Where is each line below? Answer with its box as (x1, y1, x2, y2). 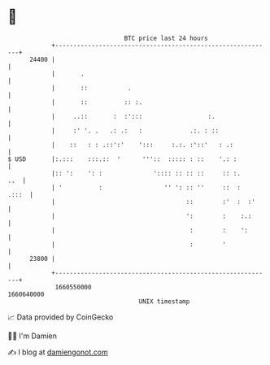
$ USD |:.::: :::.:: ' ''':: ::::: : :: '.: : (7, 154, 237, 163)
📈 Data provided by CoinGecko (7, 312, 114, 322)
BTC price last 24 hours (124, 34, 208, 42)
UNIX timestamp (138, 297, 190, 306)
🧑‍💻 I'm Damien (7, 331, 58, 341)
